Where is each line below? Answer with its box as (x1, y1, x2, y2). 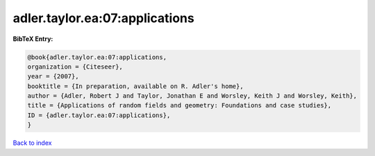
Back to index (12, 139, 52, 147)
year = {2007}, (27, 73, 79, 80)
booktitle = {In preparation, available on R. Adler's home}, (27, 82, 244, 90)
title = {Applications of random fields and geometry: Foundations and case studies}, (27, 101, 332, 110)
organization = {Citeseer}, (27, 62, 123, 71)
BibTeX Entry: (12, 35, 53, 43)
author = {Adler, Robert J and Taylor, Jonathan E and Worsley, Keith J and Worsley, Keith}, (27, 92, 358, 100)
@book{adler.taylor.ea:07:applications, (27, 53, 167, 61)
